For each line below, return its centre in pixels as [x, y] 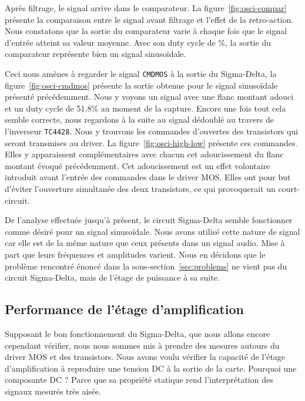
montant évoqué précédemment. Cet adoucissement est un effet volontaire [138, 165]
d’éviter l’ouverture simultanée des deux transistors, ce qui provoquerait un [140, 189]
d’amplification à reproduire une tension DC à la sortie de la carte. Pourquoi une [151, 368]
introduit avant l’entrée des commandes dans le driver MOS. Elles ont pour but [148, 177]
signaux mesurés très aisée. [53, 391]
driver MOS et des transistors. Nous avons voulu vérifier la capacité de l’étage [145, 357]
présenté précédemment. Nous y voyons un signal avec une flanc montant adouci [149, 97]
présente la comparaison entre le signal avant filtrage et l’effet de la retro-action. [149, 19]
